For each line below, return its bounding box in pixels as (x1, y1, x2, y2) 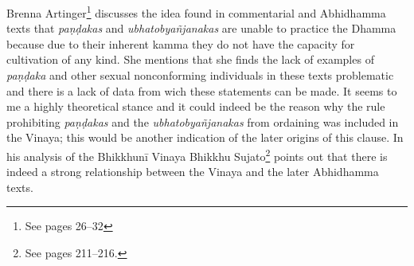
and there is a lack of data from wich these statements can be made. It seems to (6, 82, 397, 99)
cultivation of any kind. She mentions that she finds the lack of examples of (6, 51, 374, 68)
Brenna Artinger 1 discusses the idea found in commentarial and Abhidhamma (6, 2, 386, 21)
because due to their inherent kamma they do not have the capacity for (6, 35, 355, 52)
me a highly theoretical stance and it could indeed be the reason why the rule (6, 98, 385, 115)
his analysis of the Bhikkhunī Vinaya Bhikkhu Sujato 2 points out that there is (6, 146, 388, 164)
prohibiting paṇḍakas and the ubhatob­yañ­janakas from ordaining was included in (6, 113, 399, 130)
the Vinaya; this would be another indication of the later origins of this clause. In (6, 129, 404, 146)
